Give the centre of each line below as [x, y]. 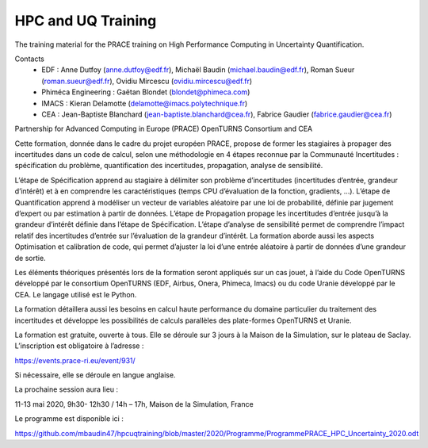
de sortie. [31, 258]
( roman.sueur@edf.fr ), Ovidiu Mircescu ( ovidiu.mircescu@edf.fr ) [147, 81]
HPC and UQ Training [86, 21]
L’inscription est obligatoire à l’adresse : [79, 346]
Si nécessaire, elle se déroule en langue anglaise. [95, 375]
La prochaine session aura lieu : [67, 389]
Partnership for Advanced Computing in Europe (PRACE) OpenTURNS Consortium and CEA [164, 129]
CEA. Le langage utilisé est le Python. [76, 294]
